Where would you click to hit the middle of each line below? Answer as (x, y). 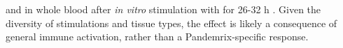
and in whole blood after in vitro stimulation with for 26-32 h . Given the (163, 9)
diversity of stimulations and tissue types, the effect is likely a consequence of (171, 23)
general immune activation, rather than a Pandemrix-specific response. (157, 37)
